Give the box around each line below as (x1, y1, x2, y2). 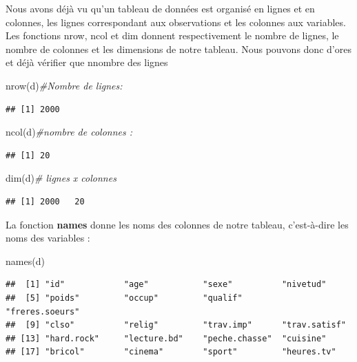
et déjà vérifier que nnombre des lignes (6, 55, 168, 70)
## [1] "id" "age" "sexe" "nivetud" (6, 279, 327, 290)
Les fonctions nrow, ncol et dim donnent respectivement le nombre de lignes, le (6, 28, 339, 43)
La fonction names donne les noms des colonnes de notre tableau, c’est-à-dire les (6, 217, 349, 231)
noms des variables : (6, 231, 90, 245)
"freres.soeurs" (6, 306, 80, 317)
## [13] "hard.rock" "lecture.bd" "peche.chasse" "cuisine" (6, 333, 327, 343)
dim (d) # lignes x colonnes (6, 171, 116, 185)
